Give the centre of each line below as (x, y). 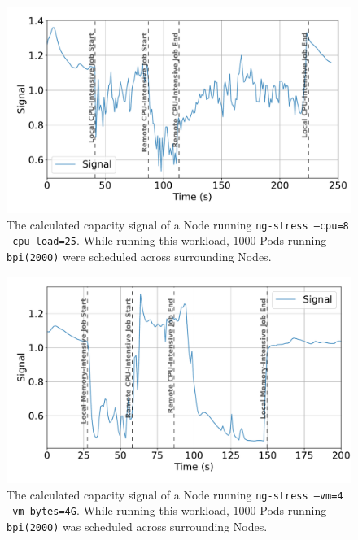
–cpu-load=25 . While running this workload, (118, 240)
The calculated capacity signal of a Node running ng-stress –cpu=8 (178, 224)
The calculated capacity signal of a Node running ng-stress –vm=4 (175, 494)
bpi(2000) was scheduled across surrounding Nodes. (137, 526)
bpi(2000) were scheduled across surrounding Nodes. (139, 257)
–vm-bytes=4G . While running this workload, (118, 510)
